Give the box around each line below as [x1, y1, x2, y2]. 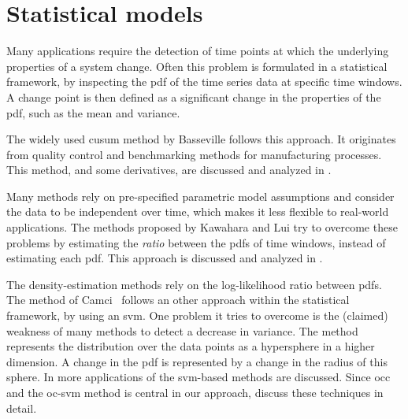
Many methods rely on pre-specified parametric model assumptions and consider [6, 187, 395, 204]
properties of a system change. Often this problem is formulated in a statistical [6, 57, 388, 74]
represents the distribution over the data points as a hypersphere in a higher [6, 338, 375, 354]
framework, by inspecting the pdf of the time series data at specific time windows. [6, 73, 402, 90]
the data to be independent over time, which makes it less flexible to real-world [6, 203, 389, 220]
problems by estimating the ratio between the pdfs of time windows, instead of [6, 234, 386, 250]
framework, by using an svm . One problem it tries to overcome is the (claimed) [6, 307, 388, 324]
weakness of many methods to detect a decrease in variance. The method [6, 322, 358, 339]
